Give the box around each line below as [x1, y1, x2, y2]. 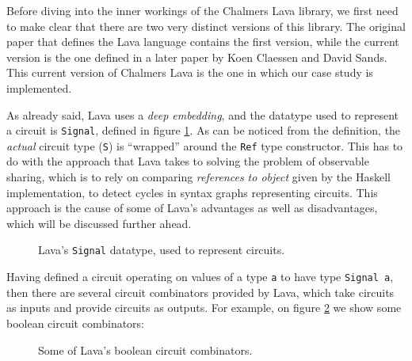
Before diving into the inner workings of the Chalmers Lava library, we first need [6, 2, 399, 18]
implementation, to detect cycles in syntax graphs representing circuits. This [6, 184, 378, 200]
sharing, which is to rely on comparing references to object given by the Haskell [6, 169, 391, 185]
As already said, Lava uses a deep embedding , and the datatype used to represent [6, 106, 399, 123]
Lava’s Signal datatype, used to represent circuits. [38, 241, 285, 258]
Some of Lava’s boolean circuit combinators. [38, 341, 253, 358]
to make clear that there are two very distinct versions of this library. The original [6, 17, 406, 34]
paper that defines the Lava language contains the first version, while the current [6, 33, 399, 50]
